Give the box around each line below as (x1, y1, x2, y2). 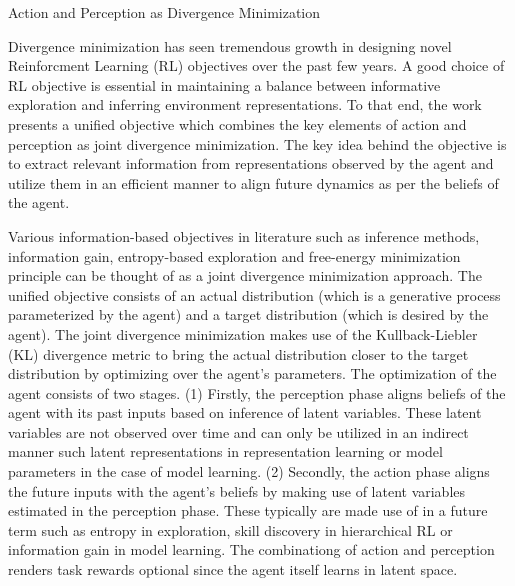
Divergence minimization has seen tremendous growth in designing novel (8, 35, 452, 56)
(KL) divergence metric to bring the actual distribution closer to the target (8, 343, 469, 364)
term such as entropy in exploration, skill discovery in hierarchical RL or (8, 519, 453, 540)
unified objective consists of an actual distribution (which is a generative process (8, 284, 501, 305)
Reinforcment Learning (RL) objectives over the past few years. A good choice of (8, 55, 505, 76)
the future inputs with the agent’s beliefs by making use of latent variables (8, 480, 466, 501)
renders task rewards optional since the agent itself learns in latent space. (8, 559, 458, 580)
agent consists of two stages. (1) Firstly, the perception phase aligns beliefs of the (8, 382, 506, 403)
